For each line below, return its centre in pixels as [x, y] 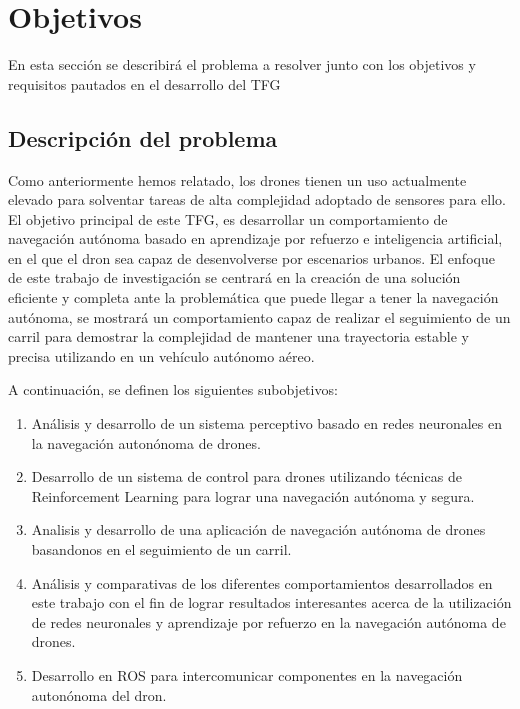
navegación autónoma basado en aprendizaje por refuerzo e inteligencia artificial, [255, 238]
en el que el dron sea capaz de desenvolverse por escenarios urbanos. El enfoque [251, 257]
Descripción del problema [143, 137]
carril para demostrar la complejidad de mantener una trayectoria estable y [238, 336]
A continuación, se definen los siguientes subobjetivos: [173, 389]
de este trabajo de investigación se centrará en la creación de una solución [234, 277]
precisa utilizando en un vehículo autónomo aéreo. [161, 355]
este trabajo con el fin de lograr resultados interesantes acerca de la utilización [271, 602]
